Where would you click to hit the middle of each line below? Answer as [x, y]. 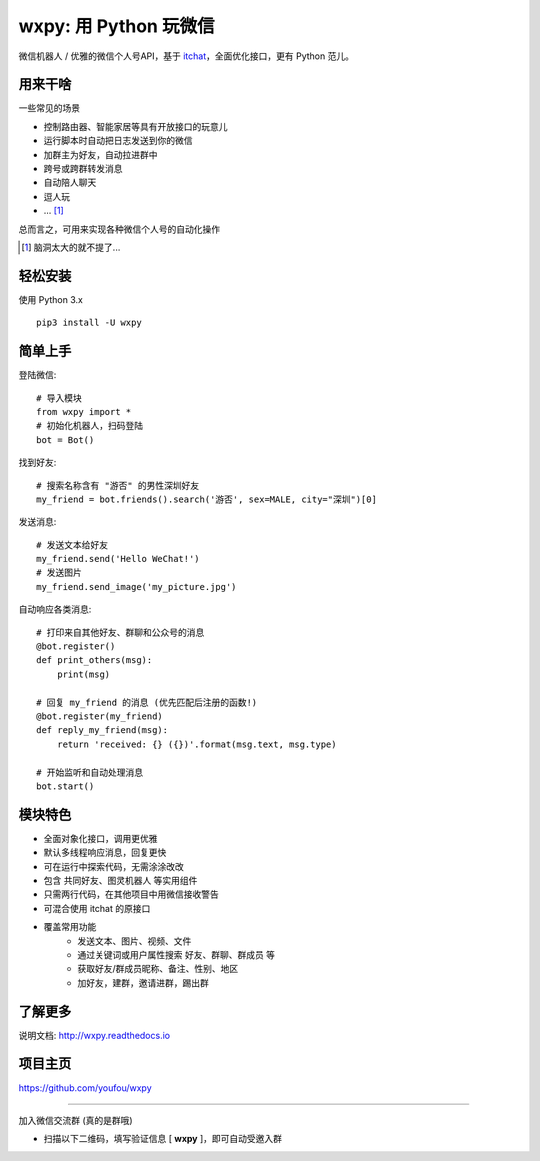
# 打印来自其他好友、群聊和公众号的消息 [120, 632]
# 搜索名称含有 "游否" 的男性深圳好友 [118, 485]
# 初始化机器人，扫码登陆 [90, 426]
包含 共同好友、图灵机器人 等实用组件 [120, 881]
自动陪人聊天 [70, 182]
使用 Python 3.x [51, 299]
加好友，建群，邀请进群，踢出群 [143, 982]
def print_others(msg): [94, 660]
